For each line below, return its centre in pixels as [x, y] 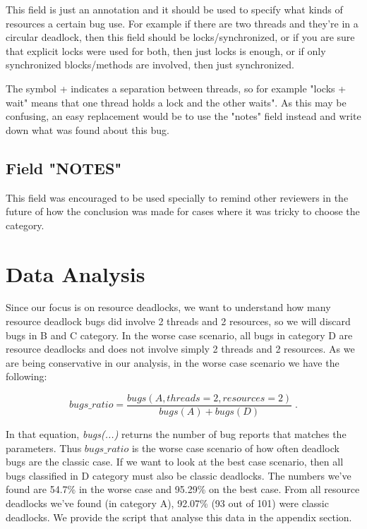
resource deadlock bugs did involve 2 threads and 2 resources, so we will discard [178, 321]
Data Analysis [76, 273]
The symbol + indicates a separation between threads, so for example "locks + [176, 88]
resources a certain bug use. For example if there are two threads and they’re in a [182, 23]
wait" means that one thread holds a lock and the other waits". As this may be [176, 102]
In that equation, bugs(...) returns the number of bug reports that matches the [176, 434]
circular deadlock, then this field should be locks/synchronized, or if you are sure [180, 37]
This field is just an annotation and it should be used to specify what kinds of [174, 9]
